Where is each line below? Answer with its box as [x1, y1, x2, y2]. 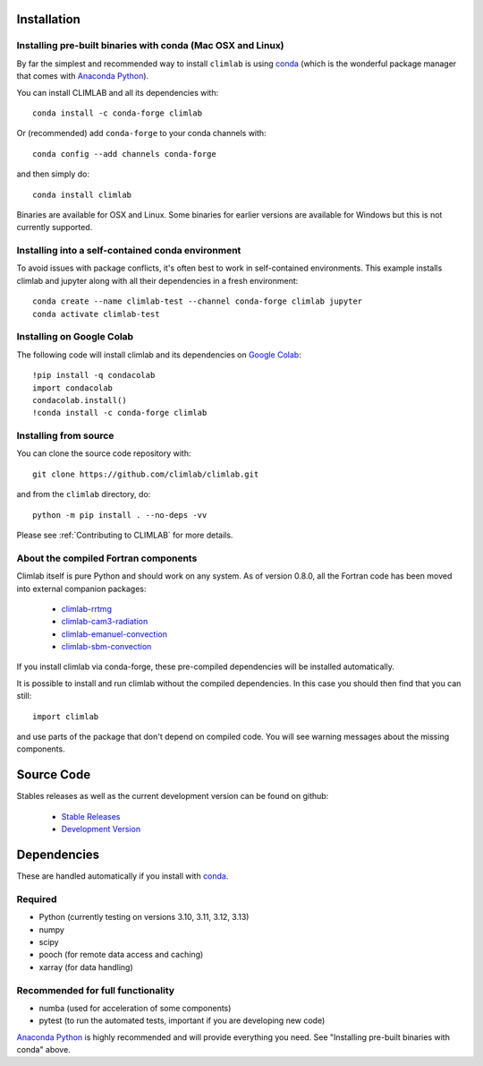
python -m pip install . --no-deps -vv [32, 510, 208, 520]
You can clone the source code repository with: [16, 448, 191, 459]
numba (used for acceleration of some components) [38, 1002, 232, 1013]
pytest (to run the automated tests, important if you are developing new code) [38, 1015, 326, 1026]
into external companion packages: [16, 583, 147, 594]
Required [16, 892, 57, 905]
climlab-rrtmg [61, 603, 112, 614]
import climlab [32, 711, 99, 721]
